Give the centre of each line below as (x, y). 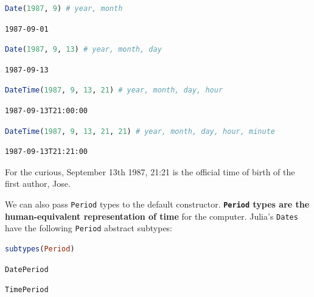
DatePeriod (27, 269)
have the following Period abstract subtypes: (89, 228)
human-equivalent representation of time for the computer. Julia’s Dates (152, 216)
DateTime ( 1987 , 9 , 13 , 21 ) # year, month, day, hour (114, 90)
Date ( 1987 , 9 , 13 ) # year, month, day (83, 50)
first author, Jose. (38, 183)
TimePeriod (27, 290)
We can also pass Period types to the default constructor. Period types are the (157, 204)
